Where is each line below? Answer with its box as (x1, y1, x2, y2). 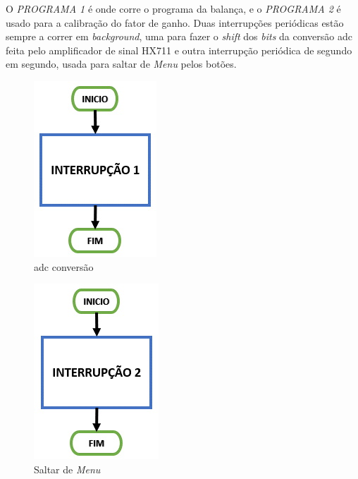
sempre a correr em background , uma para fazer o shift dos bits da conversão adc (6, 29, 353, 44)
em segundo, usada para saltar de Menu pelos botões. (6, 56, 237, 71)
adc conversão (34, 259, 94, 274)
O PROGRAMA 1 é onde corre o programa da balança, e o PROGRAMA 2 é (6, 1, 341, 16)
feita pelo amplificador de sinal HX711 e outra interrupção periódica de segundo (6, 42, 352, 57)
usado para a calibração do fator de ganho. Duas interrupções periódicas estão (6, 15, 344, 30)
